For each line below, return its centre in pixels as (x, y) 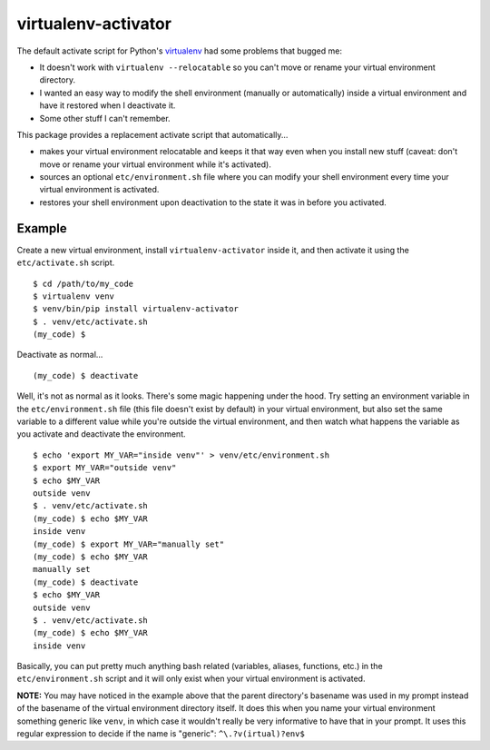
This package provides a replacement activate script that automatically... (152, 134)
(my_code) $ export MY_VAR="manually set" (129, 544)
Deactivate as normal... (60, 355)
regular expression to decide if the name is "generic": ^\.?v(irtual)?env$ (161, 734)
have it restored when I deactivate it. (108, 105)
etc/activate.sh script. (66, 262)
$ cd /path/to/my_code (83, 283)
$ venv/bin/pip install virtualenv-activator (136, 309)
